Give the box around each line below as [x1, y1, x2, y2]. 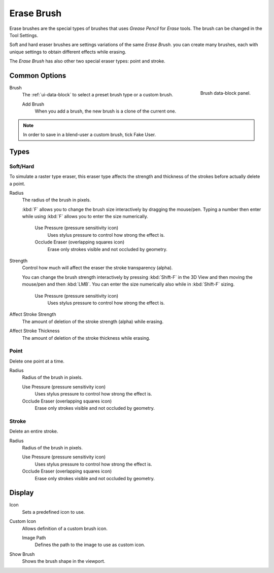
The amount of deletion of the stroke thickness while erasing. [22, 335, 151, 341]
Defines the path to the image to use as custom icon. [35, 542, 146, 548]
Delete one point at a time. [9, 358, 64, 364]
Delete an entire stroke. [9, 428, 58, 435]
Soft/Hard [9, 163, 35, 170]
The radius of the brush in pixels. [22, 197, 91, 203]
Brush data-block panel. [200, 90, 251, 96]
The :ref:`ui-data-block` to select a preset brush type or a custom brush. [22, 92, 174, 98]
